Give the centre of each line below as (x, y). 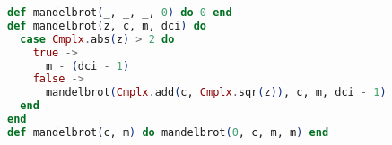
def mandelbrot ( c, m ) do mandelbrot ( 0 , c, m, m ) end (168, 132)
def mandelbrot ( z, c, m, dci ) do (107, 26)
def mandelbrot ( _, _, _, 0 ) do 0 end (120, 13)
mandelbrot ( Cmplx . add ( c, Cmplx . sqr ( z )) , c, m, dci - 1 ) (216, 93)
